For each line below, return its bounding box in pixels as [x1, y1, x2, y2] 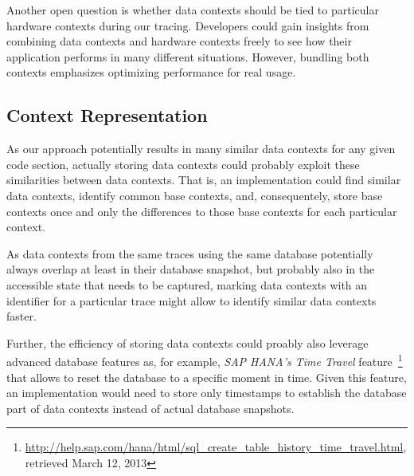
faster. [6, 308, 37, 325]
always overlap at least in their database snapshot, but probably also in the [6, 261, 375, 277]
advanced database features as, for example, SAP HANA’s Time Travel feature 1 [6, 351, 403, 369]
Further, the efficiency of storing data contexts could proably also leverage [6, 334, 369, 351]
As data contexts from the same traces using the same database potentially [6, 245, 373, 262]
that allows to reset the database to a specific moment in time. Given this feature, [6, 368, 407, 385]
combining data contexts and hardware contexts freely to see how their [6, 33, 352, 49]
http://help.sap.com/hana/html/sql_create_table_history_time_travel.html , [25, 439, 407, 455]
